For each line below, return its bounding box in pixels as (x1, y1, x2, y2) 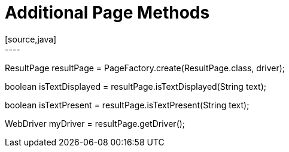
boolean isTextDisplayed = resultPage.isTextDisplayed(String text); (5, 81, 267, 92)
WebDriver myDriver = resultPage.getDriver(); (5, 118, 185, 129)
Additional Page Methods (5, 2, 210, 23)
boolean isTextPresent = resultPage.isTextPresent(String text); (5, 99, 250, 110)
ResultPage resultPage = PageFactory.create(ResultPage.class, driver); (5, 62, 285, 73)
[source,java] (5, 34, 57, 44)
